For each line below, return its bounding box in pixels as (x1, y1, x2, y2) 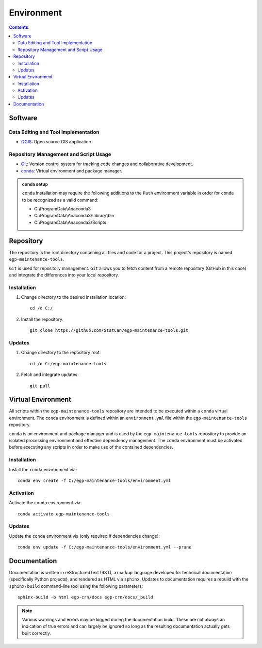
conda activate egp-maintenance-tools (17, 511, 110, 517)
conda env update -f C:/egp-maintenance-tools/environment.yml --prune (17, 545, 192, 550)
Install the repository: (21, 316, 64, 322)
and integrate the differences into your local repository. (9, 272, 119, 278)
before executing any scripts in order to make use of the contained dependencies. (9, 444, 173, 450)
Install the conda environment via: (9, 466, 77, 472)
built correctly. (22, 630, 51, 636)
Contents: (9, 24, 30, 30)
